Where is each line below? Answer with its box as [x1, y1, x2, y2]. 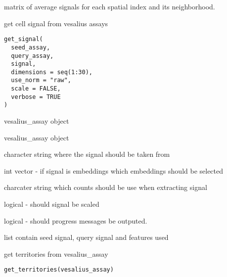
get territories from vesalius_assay [4, 248, 108, 259]
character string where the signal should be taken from [4, 149, 170, 159]
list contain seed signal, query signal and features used [4, 232, 169, 242]
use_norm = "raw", [11, 77, 72, 84]
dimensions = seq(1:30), [11, 68, 92, 76]
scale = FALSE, [11, 85, 61, 92]
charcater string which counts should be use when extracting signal [4, 182, 207, 192]
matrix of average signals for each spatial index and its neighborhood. [4, 1, 215, 11]
